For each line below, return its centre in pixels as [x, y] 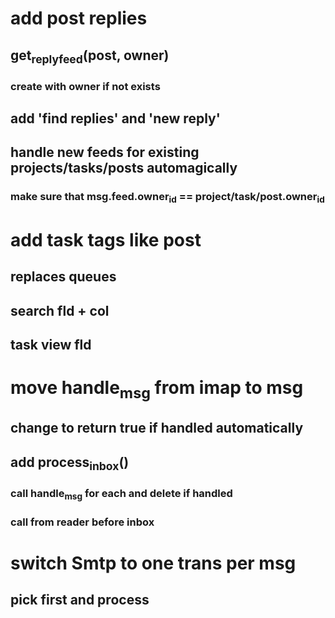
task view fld [51, 345]
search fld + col [60, 310]
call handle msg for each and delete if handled [121, 494]
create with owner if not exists [85, 86]
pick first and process [80, 600]
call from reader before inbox [82, 522]
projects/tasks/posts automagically [124, 168]
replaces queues [63, 277]
